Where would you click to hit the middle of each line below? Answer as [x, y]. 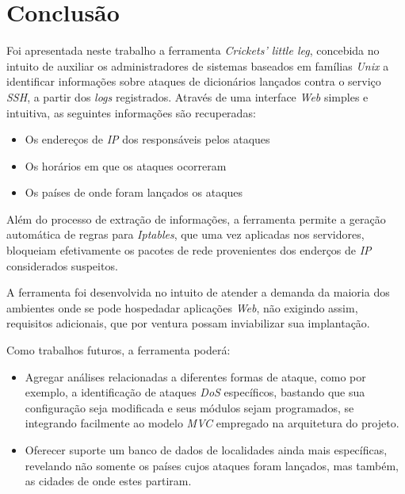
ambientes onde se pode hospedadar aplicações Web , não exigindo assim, [182, 307]
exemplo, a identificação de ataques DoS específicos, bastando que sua [195, 392]
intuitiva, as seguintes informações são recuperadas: [131, 112]
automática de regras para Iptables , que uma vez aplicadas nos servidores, [185, 234]
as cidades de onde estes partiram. [108, 481]
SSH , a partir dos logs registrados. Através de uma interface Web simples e [187, 96]
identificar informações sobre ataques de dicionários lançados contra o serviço [194, 81]
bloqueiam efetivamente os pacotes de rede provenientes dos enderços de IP [189, 250]
